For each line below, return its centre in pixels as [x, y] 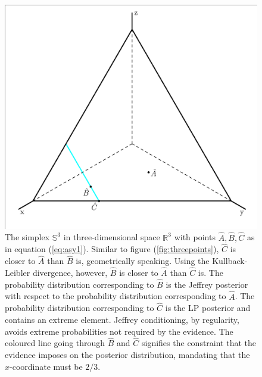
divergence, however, [70, 273]
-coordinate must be [46, 366]
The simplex [27, 237]
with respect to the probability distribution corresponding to [116, 296]
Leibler [18, 273]
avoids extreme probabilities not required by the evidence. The [119, 331]
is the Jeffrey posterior [207, 284]
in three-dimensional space [112, 237]
